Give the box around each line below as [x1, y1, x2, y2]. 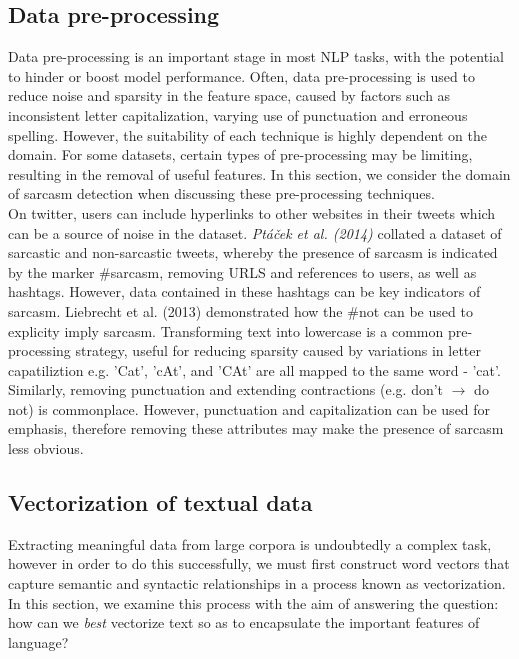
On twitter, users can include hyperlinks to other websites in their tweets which [8, 202, 496, 223]
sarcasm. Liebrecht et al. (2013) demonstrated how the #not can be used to [8, 300, 473, 321]
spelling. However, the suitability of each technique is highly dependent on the [8, 124, 488, 145]
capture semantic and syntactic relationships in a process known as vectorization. [8, 573, 506, 594]
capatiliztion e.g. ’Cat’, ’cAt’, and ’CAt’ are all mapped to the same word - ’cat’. [8, 359, 501, 380]
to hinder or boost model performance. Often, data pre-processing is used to [8, 65, 475, 86]
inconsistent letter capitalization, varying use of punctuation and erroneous [8, 104, 468, 125]
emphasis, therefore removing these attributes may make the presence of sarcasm [8, 418, 504, 439]
